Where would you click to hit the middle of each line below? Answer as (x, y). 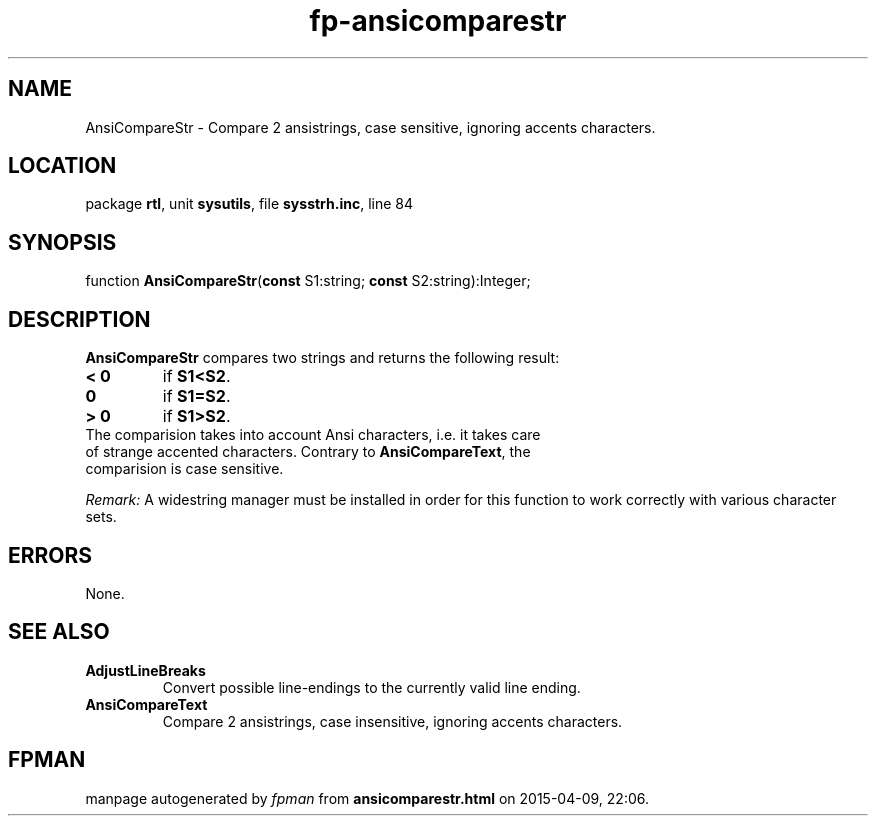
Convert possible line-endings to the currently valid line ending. (371, 687)
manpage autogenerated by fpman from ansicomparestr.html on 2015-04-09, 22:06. (367, 798)
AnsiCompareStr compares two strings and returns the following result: (322, 358)
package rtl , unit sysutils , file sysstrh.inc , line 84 (249, 204)
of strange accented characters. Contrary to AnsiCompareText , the (308, 452)
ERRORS (50, 555)
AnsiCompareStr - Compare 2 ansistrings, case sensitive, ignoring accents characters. (370, 127)
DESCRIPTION (79, 319)
